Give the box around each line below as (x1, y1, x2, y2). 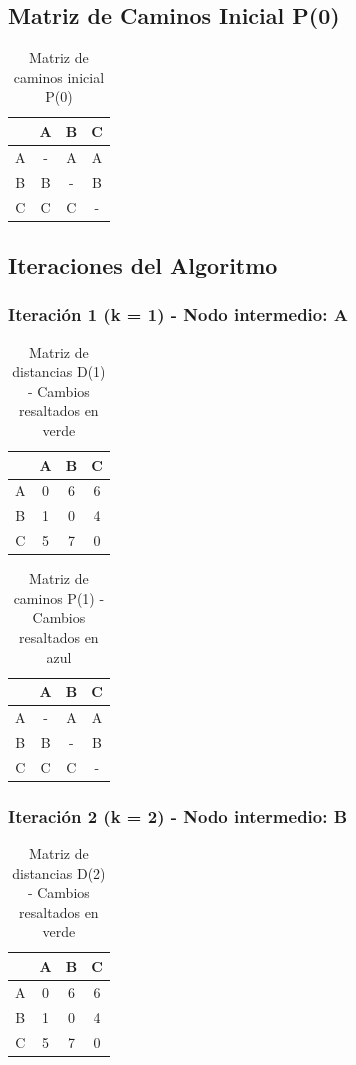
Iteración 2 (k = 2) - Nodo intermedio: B (8, 803, 348, 828)
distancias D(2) (12, 862, 106, 883)
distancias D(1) (12, 361, 106, 382)
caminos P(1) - (13, 587, 105, 608)
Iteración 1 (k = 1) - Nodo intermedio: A (8, 302, 348, 327)
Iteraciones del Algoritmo (8, 250, 278, 280)
